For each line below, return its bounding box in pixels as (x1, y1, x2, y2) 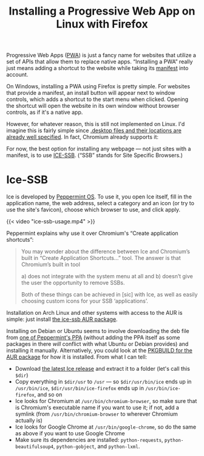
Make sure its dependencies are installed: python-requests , (15, 437, 163, 444)
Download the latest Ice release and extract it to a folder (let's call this (15, 365, 190, 373)
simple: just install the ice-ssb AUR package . (6, 315, 118, 323)
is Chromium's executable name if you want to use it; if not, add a (15, 404, 179, 412)
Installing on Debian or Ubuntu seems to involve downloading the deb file (6, 328, 189, 335)
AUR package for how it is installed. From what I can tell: (6, 353, 148, 360)
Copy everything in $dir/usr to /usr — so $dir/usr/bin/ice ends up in (15, 378, 192, 385)
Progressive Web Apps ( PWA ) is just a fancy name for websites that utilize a (6, 52, 196, 59)
